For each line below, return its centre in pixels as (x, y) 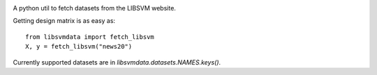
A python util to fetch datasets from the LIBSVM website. (94, 8)
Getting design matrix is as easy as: (64, 21)
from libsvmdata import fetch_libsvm (90, 37)
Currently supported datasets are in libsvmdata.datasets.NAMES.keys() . (117, 62)
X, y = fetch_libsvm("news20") (79, 47)
